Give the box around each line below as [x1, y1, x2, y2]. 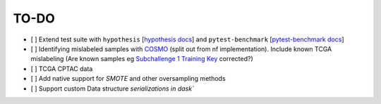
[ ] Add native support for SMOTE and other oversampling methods [30, 74, 226, 83]
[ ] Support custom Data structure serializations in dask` [30, 84, 194, 93]
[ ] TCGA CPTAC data [30, 64, 93, 73]
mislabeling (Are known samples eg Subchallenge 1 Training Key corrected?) [30, 55, 253, 63]
